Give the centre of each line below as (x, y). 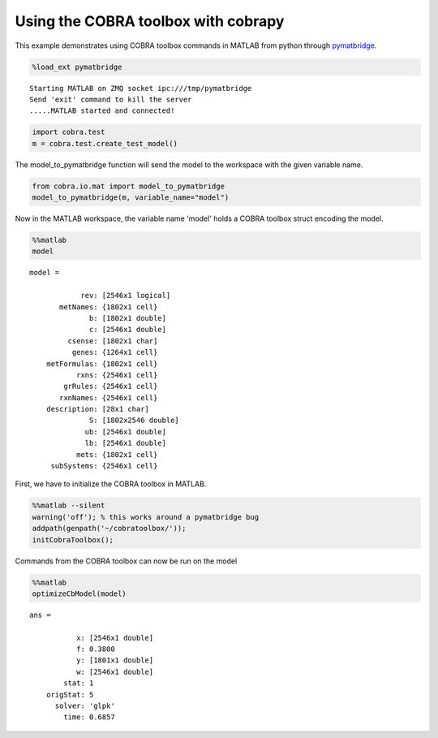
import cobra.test (69, 132)
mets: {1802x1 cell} (117, 454)
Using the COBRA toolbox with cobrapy (150, 21)
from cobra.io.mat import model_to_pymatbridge (128, 186)
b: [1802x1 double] (128, 318)
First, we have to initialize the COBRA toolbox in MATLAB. (111, 484)
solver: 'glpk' (85, 706)
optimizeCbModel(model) (79, 593)
